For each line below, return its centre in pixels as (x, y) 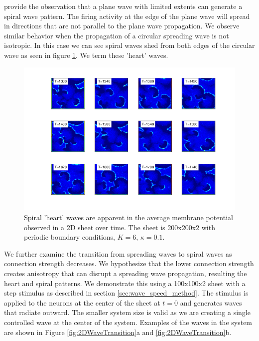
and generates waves (211, 302)
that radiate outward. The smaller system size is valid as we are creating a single (127, 312)
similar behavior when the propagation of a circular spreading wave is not (117, 35)
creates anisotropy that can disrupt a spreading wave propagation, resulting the (126, 273)
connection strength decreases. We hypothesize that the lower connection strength (129, 263)
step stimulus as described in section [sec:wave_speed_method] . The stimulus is (126, 293)
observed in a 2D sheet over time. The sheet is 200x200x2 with (120, 227)
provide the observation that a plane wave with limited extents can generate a (123, 6)
